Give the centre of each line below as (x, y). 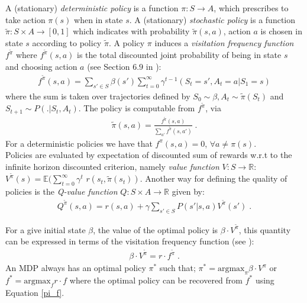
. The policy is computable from (137, 108)
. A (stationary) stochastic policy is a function (212, 19)
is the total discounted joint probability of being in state (179, 55)
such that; (177, 268)
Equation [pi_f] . (35, 292)
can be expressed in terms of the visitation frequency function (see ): (130, 241)
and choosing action (41, 67)
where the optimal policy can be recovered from (156, 280)
